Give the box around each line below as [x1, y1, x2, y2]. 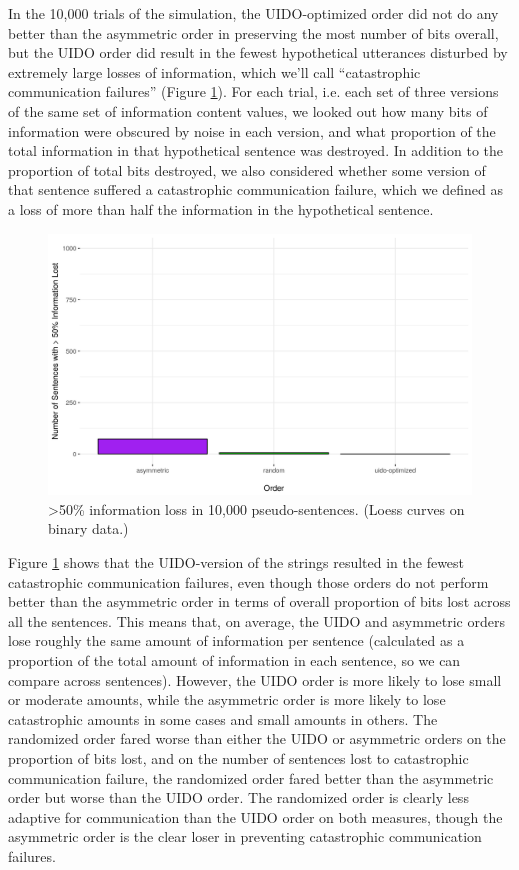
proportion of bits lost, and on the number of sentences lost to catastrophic [8, 747, 469, 768]
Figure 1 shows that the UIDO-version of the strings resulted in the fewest [8, 552, 465, 572]
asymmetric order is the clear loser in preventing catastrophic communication [8, 826, 482, 847]
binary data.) [48, 518, 129, 539]
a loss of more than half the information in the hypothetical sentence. [8, 198, 434, 219]
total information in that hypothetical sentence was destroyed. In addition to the [8, 140, 503, 161]
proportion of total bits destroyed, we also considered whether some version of [8, 159, 486, 180]
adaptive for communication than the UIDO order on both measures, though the [8, 806, 503, 827]
